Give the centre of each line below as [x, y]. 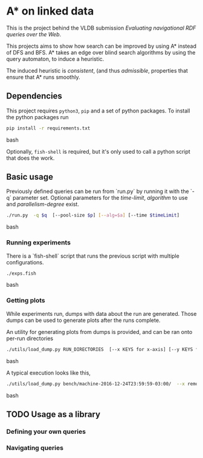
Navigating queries [35, 448]
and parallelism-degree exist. [43, 204]
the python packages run [37, 117]
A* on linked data [50, 11]
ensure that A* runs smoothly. [43, 77]
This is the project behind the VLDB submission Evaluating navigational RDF [101, 28]
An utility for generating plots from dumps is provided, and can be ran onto [99, 332]
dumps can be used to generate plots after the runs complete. [83, 320]
